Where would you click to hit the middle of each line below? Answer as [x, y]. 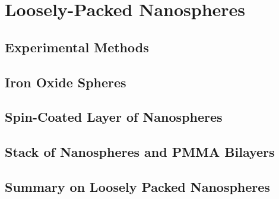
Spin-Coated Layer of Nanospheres [114, 117]
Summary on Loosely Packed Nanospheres [137, 186]
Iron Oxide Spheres [66, 82]
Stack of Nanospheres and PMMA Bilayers [140, 152]
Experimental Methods [77, 47]
